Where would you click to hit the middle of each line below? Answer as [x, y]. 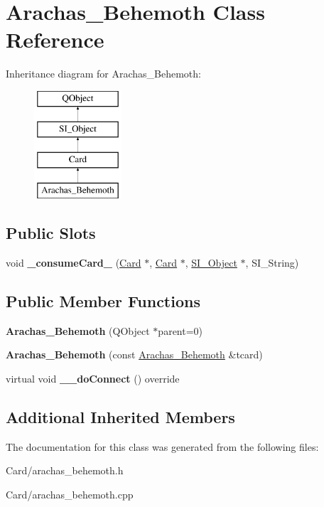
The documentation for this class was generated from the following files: [162, 446]
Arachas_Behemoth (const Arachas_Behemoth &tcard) [134, 354]
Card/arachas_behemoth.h [65, 470]
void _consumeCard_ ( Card [74, 262]
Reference [55, 39]
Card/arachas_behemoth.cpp [70, 494]
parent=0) [180, 330]
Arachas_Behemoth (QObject [78, 330]
